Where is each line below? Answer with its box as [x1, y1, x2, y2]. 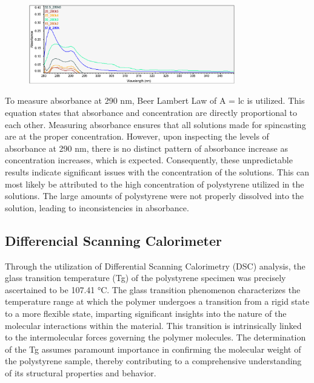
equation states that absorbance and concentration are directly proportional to [5, 106, 297, 119]
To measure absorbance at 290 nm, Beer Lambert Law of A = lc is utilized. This [5, 94, 305, 107]
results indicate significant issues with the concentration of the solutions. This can [5, 166, 310, 178]
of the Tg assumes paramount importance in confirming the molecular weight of [5, 342, 301, 355]
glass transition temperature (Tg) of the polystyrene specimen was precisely [5, 271, 286, 284]
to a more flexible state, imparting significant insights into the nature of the [5, 307, 287, 319]
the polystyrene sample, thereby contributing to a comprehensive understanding [5, 354, 302, 367]
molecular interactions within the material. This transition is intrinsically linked [5, 319, 302, 331]
